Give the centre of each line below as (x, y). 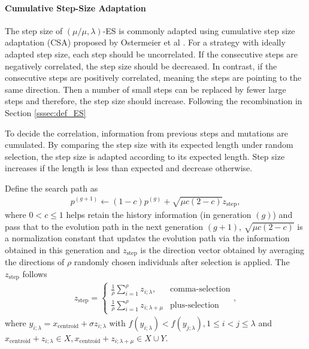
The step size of (34, 30)
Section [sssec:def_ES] (46, 112)
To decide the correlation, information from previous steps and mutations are (147, 133)
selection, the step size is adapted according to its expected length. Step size (145, 156)
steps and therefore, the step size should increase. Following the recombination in (154, 101)
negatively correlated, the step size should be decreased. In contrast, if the (141, 66)
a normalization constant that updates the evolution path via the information (147, 238)
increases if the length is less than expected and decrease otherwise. (129, 168)
